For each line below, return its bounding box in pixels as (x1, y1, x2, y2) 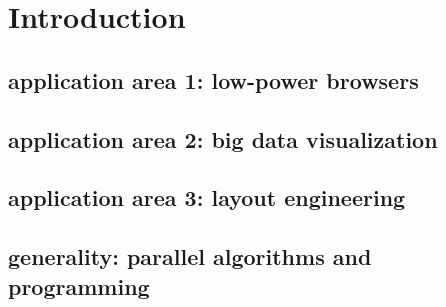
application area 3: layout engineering (8, 182, 406, 213)
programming (8, 270, 150, 301)
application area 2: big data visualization (8, 123, 438, 154)
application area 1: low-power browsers (8, 64, 419, 95)
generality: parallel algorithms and (8, 241, 372, 272)
